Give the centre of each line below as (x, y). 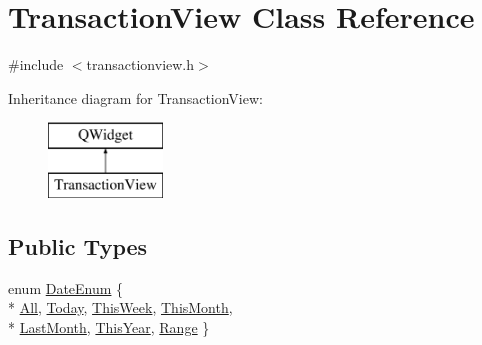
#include (36, 64)
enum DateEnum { (66, 287)
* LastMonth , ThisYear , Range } (109, 326)
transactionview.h (140, 64)
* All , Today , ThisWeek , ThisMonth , (120, 307)
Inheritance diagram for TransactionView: (135, 97)
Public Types (78, 245)
